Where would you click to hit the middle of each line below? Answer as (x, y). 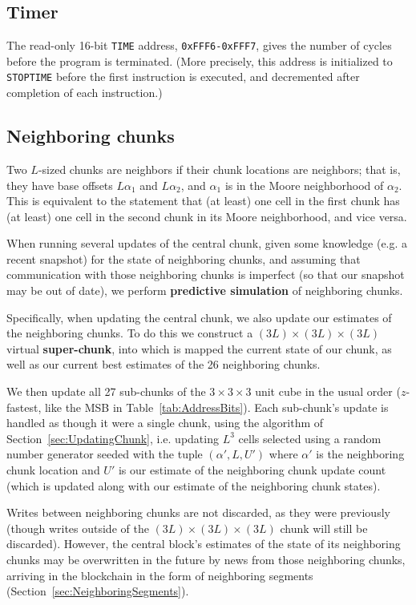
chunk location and (53, 470)
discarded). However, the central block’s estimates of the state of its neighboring (204, 544)
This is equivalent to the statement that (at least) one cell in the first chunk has (203, 201)
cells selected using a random (310, 438)
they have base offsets (60, 185)
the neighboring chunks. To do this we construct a (130, 333)
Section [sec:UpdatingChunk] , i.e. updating (113, 438)
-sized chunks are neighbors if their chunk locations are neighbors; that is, (219, 169)
